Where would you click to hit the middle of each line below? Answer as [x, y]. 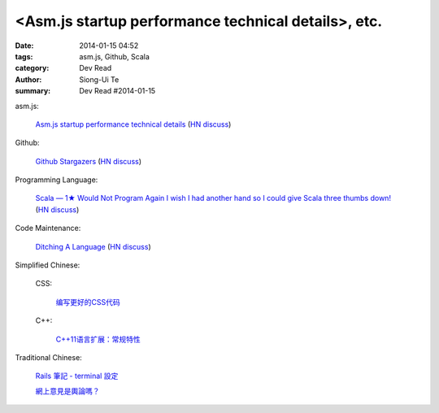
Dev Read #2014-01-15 [117, 91]
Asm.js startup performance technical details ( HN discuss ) [133, 124]
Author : [28, 79]
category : [32, 68]
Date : [24, 46]
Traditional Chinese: [49, 357]
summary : [33, 91]
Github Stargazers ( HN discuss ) [89, 161]
